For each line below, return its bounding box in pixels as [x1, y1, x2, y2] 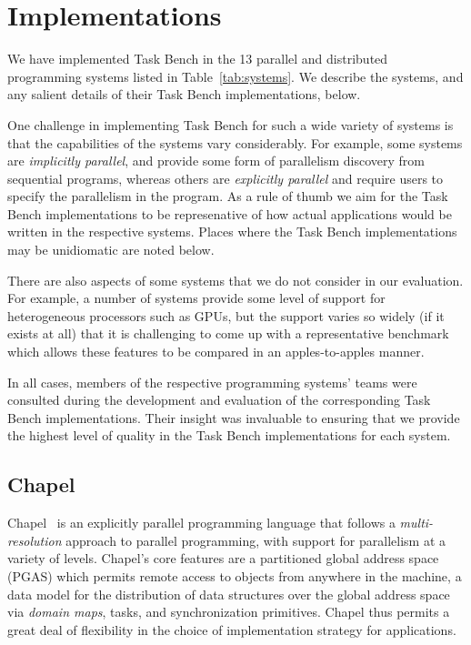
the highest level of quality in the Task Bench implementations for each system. [7, 426, 451, 445]
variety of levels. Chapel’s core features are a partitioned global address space [7, 549, 439, 568]
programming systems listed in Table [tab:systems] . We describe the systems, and [7, 66, 464, 86]
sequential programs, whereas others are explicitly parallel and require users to [7, 168, 444, 187]
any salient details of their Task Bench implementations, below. [7, 85, 361, 104]
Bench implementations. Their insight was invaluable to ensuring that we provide [7, 408, 460, 427]
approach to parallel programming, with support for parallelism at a [65, 530, 446, 549]
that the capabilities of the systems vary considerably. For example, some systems [7, 133, 463, 152]
